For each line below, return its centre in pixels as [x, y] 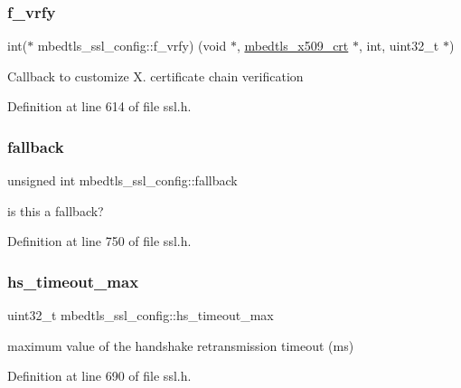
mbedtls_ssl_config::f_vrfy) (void [132, 46]
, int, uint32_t [399, 46]
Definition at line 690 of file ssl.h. [99, 376]
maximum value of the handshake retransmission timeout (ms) [181, 345]
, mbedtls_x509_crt [292, 46]
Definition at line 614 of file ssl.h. [99, 106]
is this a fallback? [56, 210]
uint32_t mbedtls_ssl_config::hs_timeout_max [141, 315]
